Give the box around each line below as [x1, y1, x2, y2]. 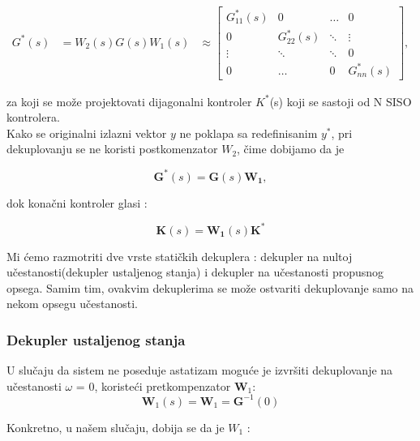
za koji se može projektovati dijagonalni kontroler [6, 92, 252, 109]
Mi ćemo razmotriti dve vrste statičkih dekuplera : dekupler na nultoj [6, 247, 353, 264]
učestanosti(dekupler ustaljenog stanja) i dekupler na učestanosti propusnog [6, 263, 384, 280]
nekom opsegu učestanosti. [6, 295, 138, 312]
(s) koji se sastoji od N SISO [269, 92, 412, 109]
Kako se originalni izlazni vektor [6, 124, 167, 141]
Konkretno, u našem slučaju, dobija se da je [6, 418, 225, 435]
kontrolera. [6, 109, 60, 126]
